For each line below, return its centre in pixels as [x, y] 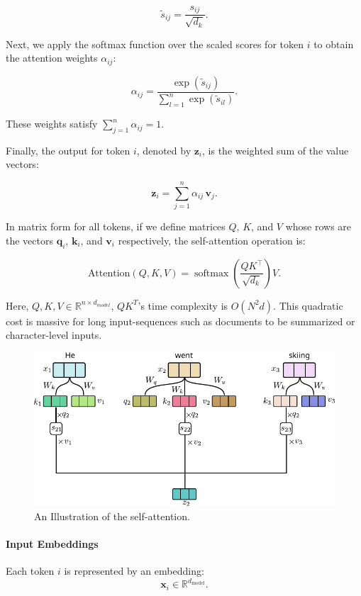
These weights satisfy [52, 124]
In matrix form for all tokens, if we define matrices [116, 226]
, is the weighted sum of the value [276, 150]
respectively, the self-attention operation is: [212, 240]
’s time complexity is [183, 305]
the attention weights [52, 58]
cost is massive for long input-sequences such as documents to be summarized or [180, 321]
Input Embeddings [52, 544]
